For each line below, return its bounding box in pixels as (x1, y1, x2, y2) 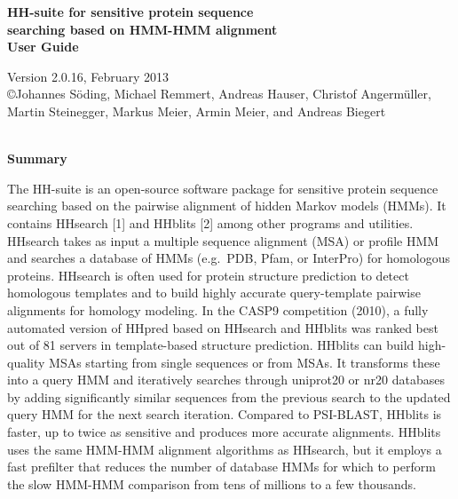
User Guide (7, 37, 79, 56)
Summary (7, 149, 67, 168)
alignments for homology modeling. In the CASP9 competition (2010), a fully (7, 300, 429, 319)
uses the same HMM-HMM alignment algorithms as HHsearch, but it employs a (7, 440, 442, 458)
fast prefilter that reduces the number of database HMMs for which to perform (7, 457, 436, 476)
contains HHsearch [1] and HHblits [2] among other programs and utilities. (7, 213, 414, 232)
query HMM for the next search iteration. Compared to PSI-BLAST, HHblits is (7, 405, 442, 424)
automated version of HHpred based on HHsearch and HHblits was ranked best (7, 318, 438, 337)
